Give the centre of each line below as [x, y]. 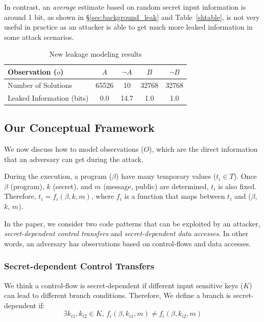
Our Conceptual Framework [79, 128]
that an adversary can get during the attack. [74, 159]
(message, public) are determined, [156, 186]
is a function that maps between [175, 196]
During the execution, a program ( [58, 176]
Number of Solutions [40, 85]
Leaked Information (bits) [48, 97]
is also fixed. [237, 186]
